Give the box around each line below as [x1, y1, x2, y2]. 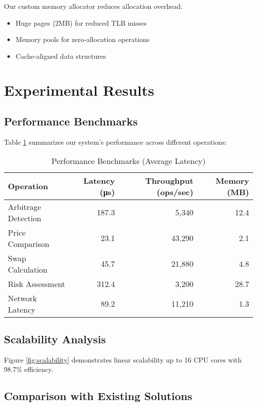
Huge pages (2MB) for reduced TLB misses [15, 17, 147, 28]
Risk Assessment [8, 278, 65, 289]
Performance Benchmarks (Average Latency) [51, 155, 206, 166]
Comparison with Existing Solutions [4, 388, 192, 404]
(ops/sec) [157, 186, 194, 198]
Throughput [145, 174, 194, 186]
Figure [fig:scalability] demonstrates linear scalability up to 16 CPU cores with [4, 354, 242, 365]
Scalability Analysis [4, 331, 106, 346]
